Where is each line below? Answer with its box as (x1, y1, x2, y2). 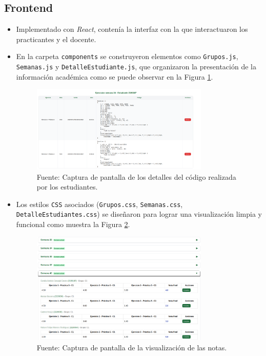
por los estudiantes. (36, 181, 98, 192)
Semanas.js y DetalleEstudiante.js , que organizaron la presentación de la (16, 61, 256, 72)
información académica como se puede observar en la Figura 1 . (16, 71, 213, 82)
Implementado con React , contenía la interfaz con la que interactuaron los (16, 24, 248, 34)
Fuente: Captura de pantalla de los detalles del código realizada (36, 171, 236, 182)
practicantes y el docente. (16, 33, 96, 44)
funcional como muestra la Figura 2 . (16, 219, 130, 230)
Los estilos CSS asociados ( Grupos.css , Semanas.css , (16, 198, 183, 209)
